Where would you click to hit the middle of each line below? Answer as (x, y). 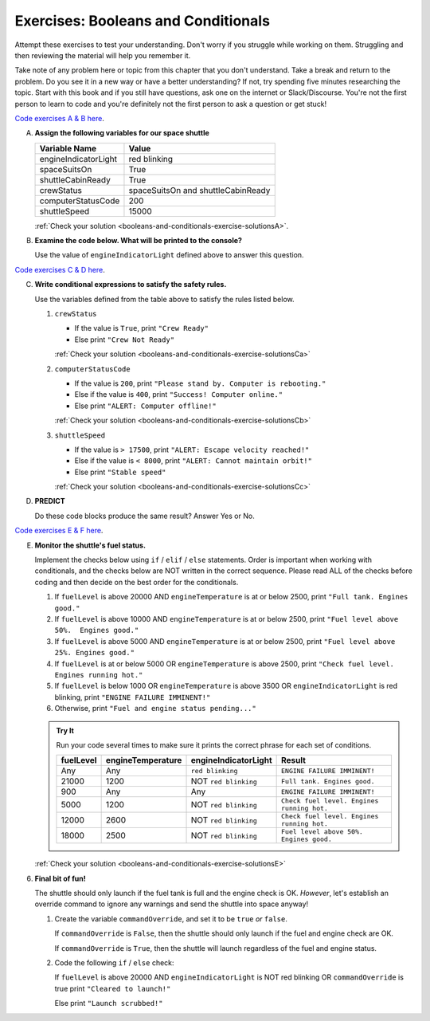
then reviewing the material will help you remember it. (103, 55)
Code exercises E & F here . (59, 531)
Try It (65, 730)
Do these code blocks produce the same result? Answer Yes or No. (145, 516)
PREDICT (50, 501)
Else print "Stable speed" (120, 472)
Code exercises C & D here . (60, 269)
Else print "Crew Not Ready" (125, 340)
